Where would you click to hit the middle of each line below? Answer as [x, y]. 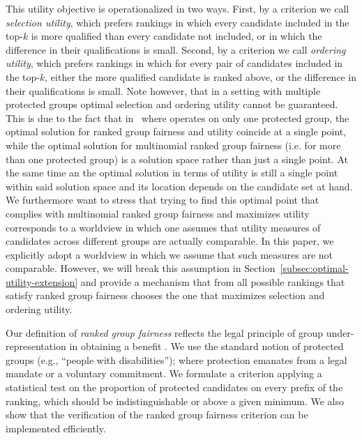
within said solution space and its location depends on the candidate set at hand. [179, 186]
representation [36, 346]
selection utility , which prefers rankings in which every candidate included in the [178, 22]
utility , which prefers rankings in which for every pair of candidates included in [174, 63]
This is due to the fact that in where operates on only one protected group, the [178, 117]
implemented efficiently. [56, 428]
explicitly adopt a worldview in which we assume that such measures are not [169, 254]
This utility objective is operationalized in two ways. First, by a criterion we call [178, 8]
